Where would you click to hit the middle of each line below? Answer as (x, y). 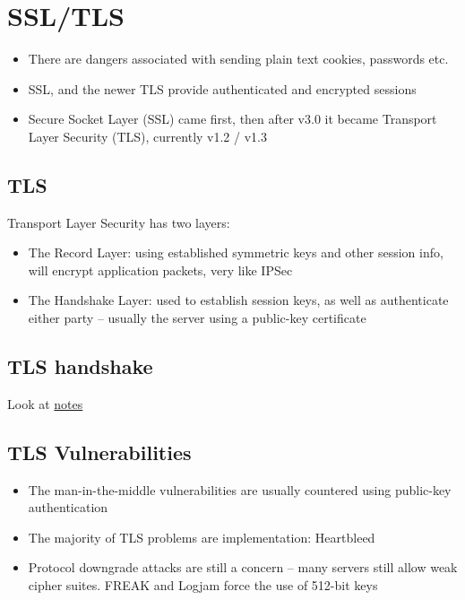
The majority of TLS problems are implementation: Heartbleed (202, 537)
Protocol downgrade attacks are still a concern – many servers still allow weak (243, 567)
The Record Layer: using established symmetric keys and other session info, (236, 252)
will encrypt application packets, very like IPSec (160, 270)
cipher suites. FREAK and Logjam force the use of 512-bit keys (203, 585)
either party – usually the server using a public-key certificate (197, 318)
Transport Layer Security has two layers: (119, 222)
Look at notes (45, 403)
